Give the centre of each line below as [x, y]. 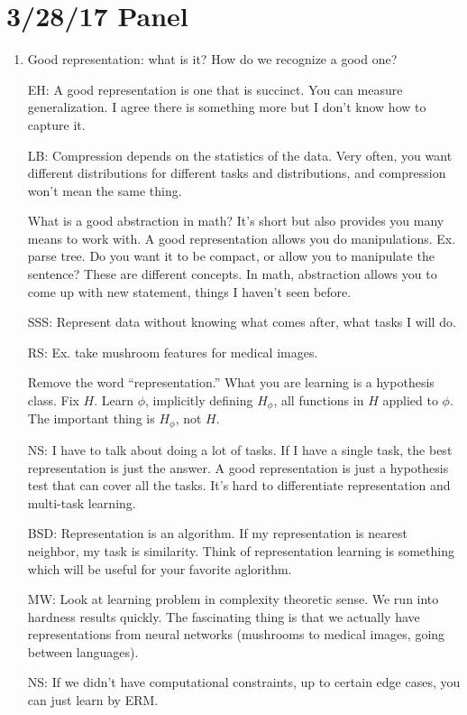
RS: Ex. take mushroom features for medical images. [173, 352]
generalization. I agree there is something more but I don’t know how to [227, 107]
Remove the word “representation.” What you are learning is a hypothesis [231, 382]
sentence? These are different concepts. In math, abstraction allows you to [232, 274]
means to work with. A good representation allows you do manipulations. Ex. [242, 238]
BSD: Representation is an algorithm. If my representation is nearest [217, 533]
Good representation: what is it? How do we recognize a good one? [212, 59]
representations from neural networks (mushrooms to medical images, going [236, 634]
